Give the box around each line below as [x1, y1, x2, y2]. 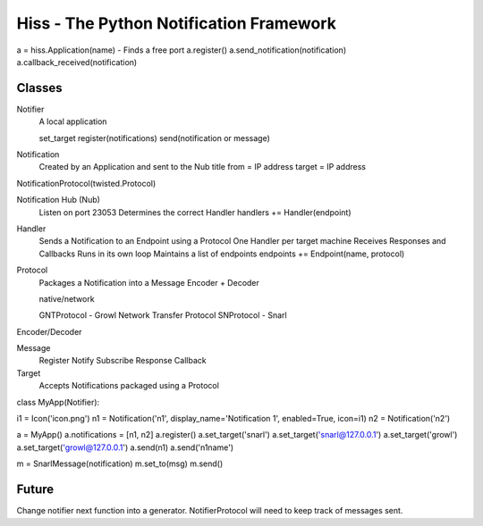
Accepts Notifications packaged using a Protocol [38, 380, 219, 391]
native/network [38, 293, 95, 304]
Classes [16, 80, 63, 96]
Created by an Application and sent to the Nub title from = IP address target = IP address [38, 162, 367, 172]
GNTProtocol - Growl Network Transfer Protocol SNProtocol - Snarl [38, 310, 287, 321]
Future [16, 482, 55, 497]
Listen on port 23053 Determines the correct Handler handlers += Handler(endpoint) [38, 206, 352, 218]
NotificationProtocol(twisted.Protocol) [16, 178, 157, 188]
